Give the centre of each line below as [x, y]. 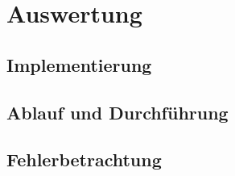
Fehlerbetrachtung [84, 159]
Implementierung [79, 64]
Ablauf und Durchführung [117, 112]
